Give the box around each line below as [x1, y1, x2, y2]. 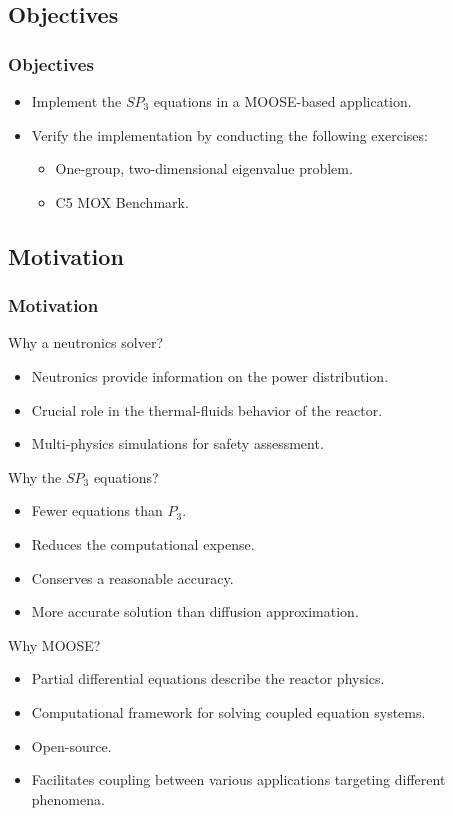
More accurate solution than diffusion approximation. [31, 601, 359, 622]
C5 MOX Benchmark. [55, 191, 189, 212]
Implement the [31, 91, 122, 111]
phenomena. [31, 788, 105, 809]
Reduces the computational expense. [31, 533, 255, 554]
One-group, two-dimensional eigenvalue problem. [55, 158, 353, 179]
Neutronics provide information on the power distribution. [31, 365, 389, 386]
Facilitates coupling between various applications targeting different [31, 769, 446, 790]
